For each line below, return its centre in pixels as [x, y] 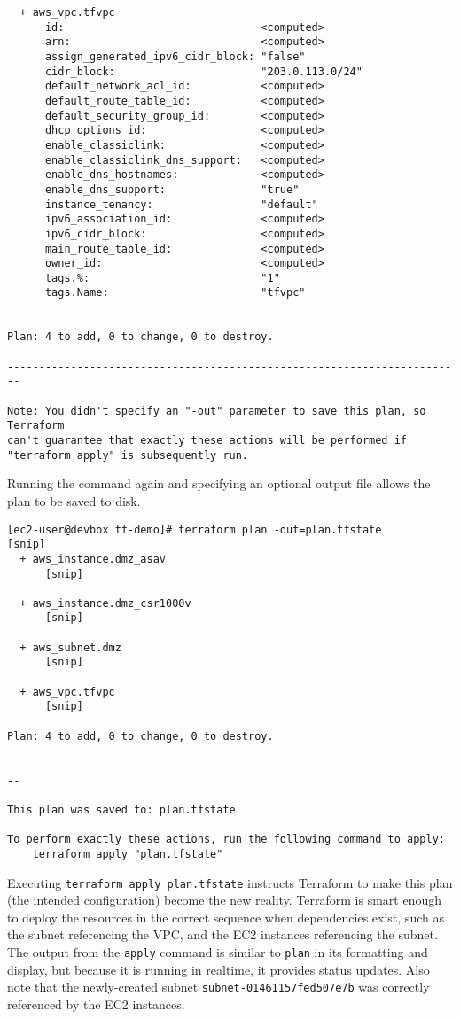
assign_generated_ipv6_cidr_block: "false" [175, 56]
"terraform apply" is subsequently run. [128, 455]
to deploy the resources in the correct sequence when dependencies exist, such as [226, 917]
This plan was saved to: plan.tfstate [121, 810]
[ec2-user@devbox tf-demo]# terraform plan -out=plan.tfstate [195, 529]
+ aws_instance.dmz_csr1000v [105, 603]
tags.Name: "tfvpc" [175, 293]
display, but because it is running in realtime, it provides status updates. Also [218, 969]
